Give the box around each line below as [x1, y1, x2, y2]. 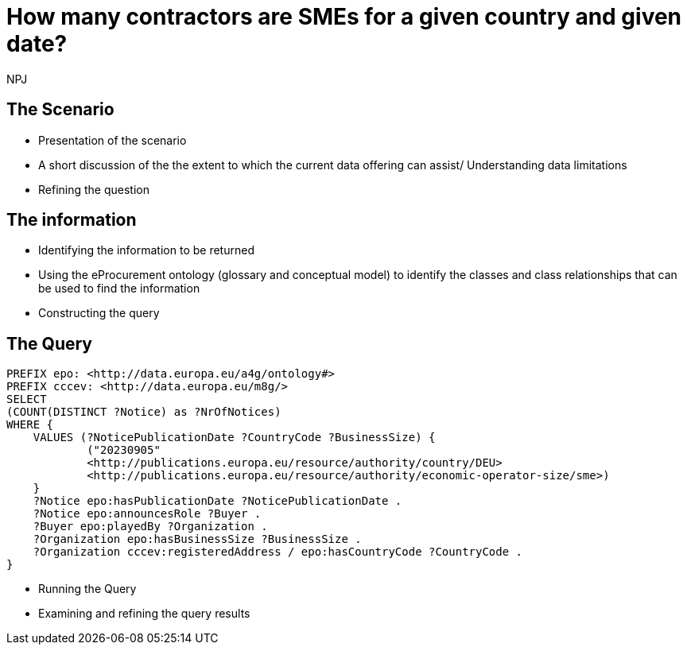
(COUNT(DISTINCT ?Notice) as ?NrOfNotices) [6, 405, 281, 419]
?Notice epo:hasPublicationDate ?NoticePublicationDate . [33, 494, 402, 508]
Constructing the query [38, 306, 160, 320]
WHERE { [6, 418, 54, 432]
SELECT [6, 393, 47, 406]
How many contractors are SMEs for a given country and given [6, 3, 682, 30]
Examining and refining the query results [38, 606, 250, 621]
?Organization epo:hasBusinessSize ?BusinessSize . [33, 533, 362, 546]
